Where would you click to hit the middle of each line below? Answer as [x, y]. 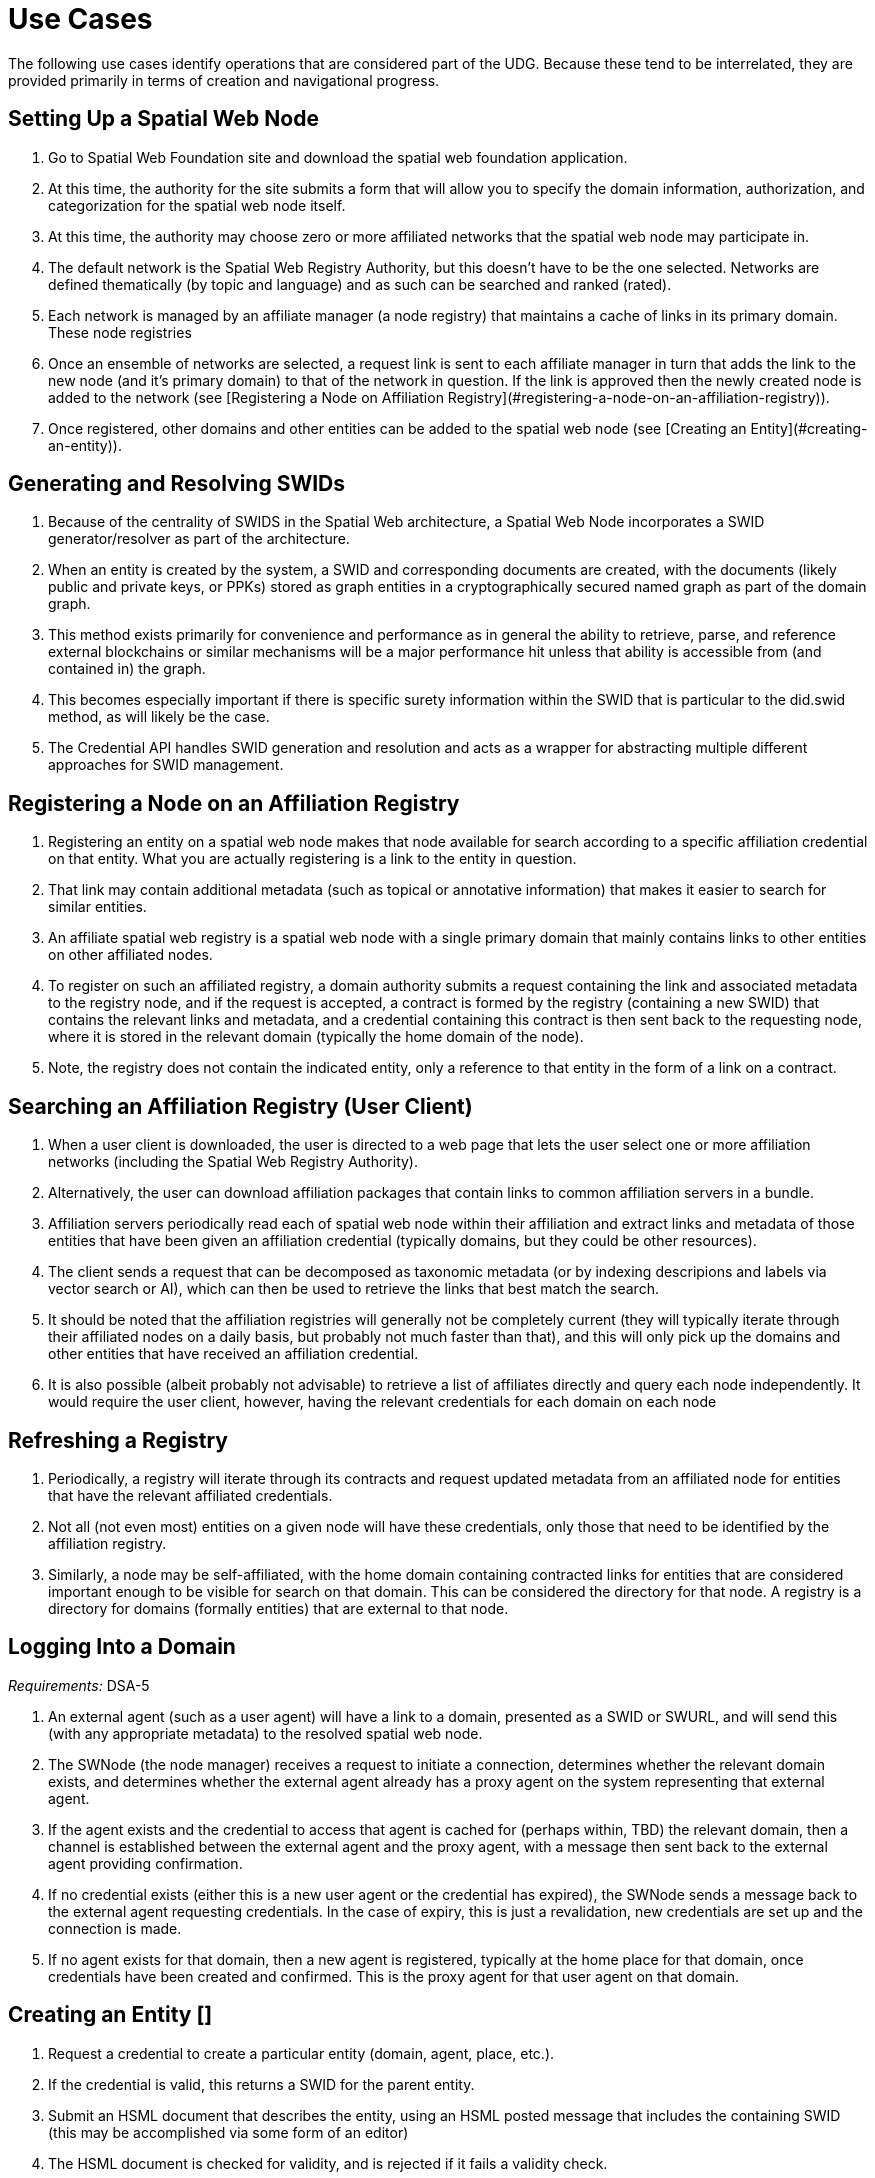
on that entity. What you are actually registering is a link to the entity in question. [312, 859]
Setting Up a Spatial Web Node [163, 119]
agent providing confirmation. [145, 1863]
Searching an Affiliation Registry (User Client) [240, 1106]
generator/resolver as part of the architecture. [199, 539]
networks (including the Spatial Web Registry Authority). [233, 1162]
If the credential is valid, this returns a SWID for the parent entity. [261, 2084]
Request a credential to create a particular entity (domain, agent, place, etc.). [301, 2053]
